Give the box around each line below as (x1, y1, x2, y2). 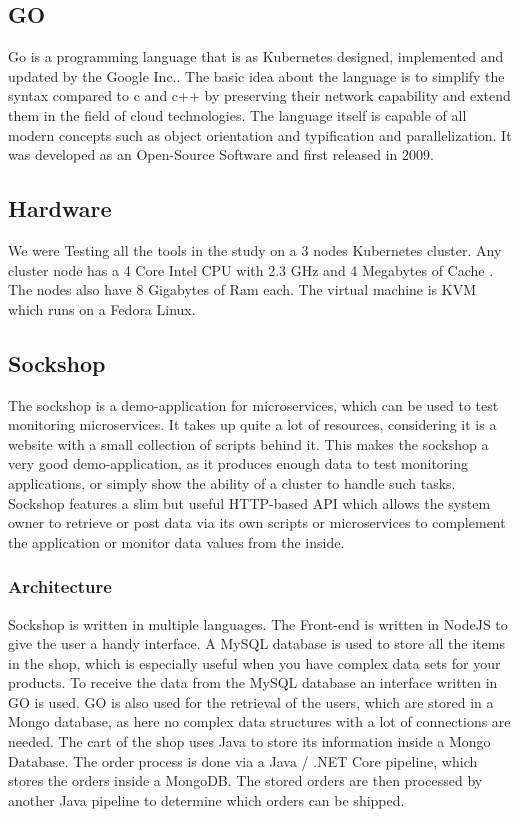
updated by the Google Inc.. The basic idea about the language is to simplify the (8, 65, 505, 86)
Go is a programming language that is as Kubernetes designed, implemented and (8, 46, 504, 67)
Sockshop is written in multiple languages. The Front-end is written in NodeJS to (8, 613, 508, 634)
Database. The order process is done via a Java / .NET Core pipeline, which (8, 750, 478, 771)
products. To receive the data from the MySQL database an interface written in (8, 672, 498, 693)
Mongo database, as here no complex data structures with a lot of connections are (8, 711, 511, 732)
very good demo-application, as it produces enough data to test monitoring (8, 453, 469, 474)
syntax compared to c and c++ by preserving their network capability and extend (8, 85, 511, 106)
